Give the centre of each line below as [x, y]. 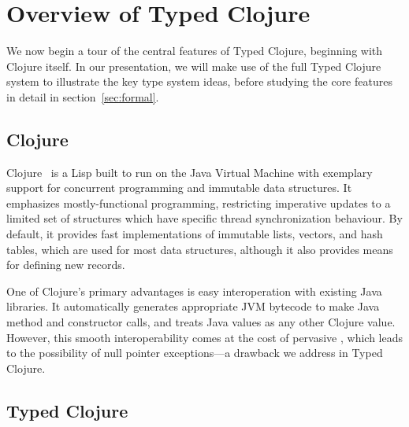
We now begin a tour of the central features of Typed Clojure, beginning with [195, 51]
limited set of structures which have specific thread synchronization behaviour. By [204, 218]
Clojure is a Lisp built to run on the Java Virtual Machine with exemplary [190, 172]
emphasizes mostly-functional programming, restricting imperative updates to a [199, 202]
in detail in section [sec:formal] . [83, 96]
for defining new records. [66, 265]
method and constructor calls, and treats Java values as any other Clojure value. [201, 322]
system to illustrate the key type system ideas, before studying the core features [199, 81]
